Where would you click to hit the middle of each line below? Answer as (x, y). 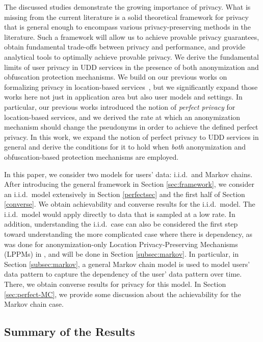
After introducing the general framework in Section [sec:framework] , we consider (129, 184)
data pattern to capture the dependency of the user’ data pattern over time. (123, 274)
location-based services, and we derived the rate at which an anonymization (122, 117)
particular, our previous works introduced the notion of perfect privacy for (120, 106)
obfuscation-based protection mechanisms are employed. (91, 156)
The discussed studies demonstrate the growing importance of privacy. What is (127, 7)
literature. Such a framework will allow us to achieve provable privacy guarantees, (132, 36)
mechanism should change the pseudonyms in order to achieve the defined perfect (131, 127)
